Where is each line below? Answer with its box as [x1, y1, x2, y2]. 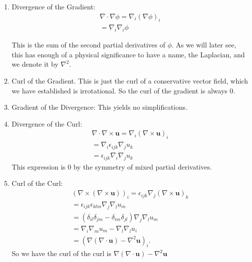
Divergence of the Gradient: [11, 1, 96, 11]
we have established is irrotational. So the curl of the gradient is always [11, 85, 228, 95]
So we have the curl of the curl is [11, 248, 111, 259]
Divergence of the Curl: [11, 118, 82, 129]
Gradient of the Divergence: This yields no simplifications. [11, 102, 187, 112]
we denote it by [11, 59, 59, 69]
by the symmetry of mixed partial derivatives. [73, 161, 212, 172]
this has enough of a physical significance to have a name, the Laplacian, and [11, 49, 245, 59]
